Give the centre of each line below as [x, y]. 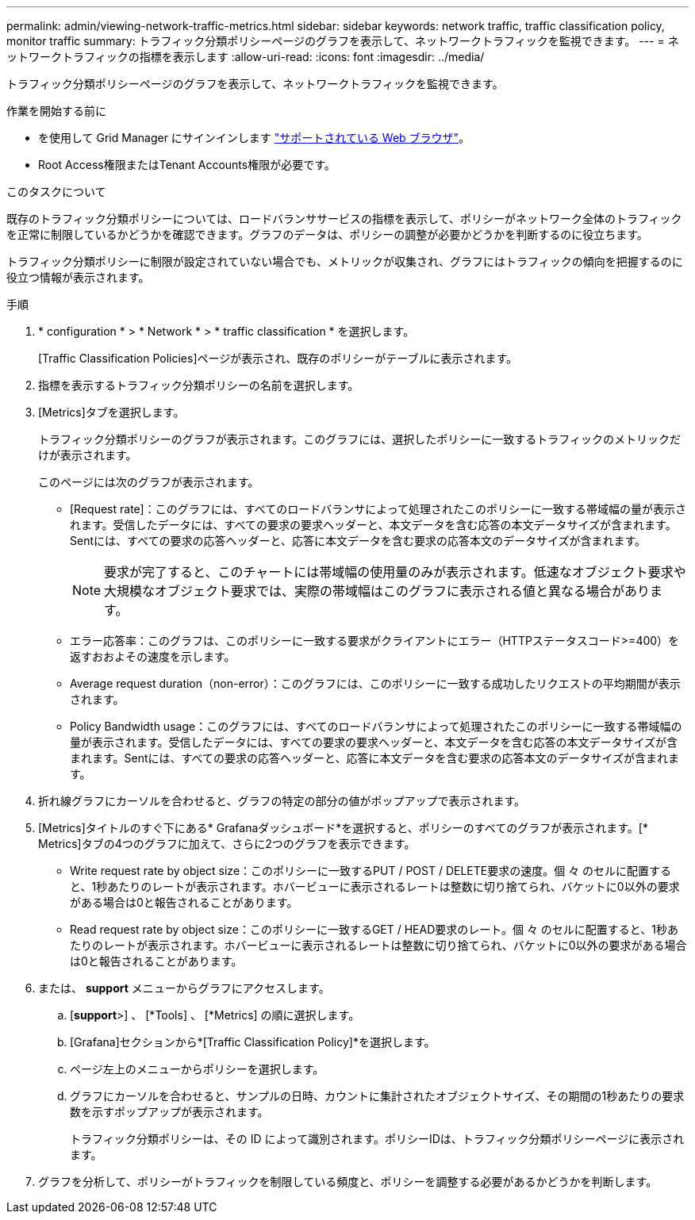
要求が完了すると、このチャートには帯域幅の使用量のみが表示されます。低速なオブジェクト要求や [395, 572]
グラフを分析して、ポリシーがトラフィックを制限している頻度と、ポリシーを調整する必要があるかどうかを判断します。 [348, 1182]
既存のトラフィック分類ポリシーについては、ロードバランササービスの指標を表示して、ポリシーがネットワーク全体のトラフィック [344, 219]
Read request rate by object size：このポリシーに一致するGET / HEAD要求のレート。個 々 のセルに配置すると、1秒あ [374, 929]
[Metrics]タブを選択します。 [111, 412]
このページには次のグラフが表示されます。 [149, 482]
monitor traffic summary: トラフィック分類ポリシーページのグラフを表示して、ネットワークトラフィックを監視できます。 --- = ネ [343, 41]
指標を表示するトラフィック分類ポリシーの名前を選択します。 [199, 385]
